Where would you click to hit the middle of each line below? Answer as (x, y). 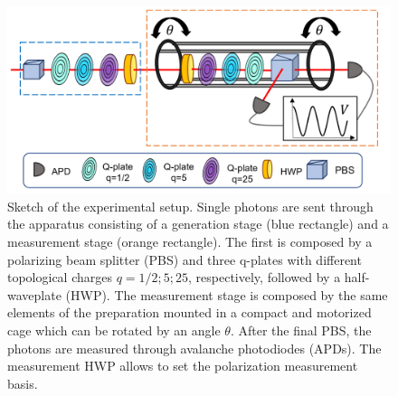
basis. (23, 383)
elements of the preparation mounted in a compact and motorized (190, 312)
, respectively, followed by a (265, 277)
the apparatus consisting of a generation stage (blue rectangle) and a (198, 224)
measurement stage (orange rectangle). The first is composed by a (190, 241)
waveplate (34, 294)
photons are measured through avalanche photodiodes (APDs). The (194, 348)
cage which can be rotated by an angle (114, 330)
